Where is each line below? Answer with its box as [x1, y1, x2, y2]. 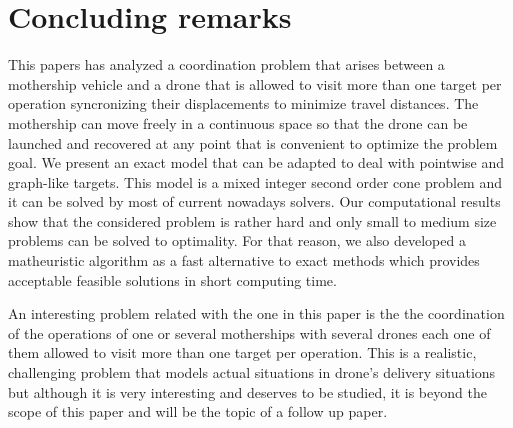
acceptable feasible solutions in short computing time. [8, 269, 337, 290]
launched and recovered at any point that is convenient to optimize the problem [8, 132, 498, 153]
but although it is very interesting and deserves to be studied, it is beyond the [8, 381, 487, 402]
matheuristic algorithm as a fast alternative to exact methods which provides [8, 250, 480, 271]
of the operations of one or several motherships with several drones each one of [8, 322, 491, 343]
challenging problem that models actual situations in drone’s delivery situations [8, 362, 496, 383]
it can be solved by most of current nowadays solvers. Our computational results [8, 191, 501, 212]
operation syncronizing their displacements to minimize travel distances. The [8, 93, 479, 114]
